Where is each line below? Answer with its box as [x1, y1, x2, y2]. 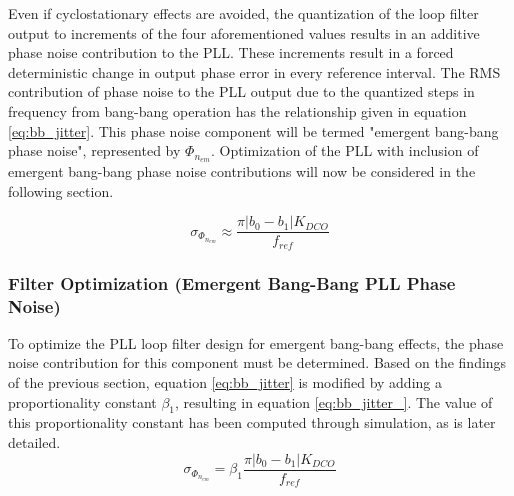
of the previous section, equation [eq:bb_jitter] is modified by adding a [8, 372, 442, 393]
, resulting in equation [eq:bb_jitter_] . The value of [175, 391, 493, 412]
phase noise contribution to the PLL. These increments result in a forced [8, 42, 454, 63]
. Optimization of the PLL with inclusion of [211, 140, 479, 161]
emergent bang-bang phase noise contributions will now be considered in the [8, 161, 476, 182]
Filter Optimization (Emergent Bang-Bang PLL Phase [8, 270, 456, 295]
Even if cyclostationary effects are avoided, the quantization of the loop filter [8, 3, 479, 23]
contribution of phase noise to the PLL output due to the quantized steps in [8, 81, 475, 102]
